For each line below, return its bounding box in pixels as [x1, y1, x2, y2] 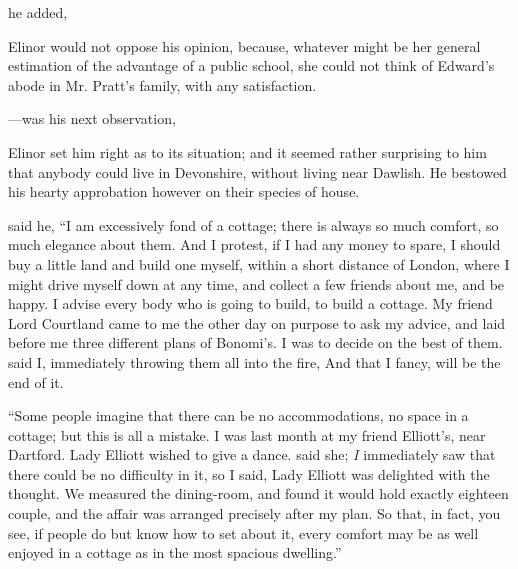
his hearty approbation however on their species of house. [8, 181, 360, 202]
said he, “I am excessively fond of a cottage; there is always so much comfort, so [8, 214, 499, 235]
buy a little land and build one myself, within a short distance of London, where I [8, 253, 510, 274]
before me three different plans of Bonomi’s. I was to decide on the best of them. [8, 332, 503, 353]
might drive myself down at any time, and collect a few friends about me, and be [8, 273, 505, 294]
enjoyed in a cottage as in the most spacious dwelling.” [8, 542, 342, 563]
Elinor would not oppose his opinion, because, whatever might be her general [8, 35, 481, 56]
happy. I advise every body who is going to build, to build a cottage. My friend [8, 293, 493, 314]
